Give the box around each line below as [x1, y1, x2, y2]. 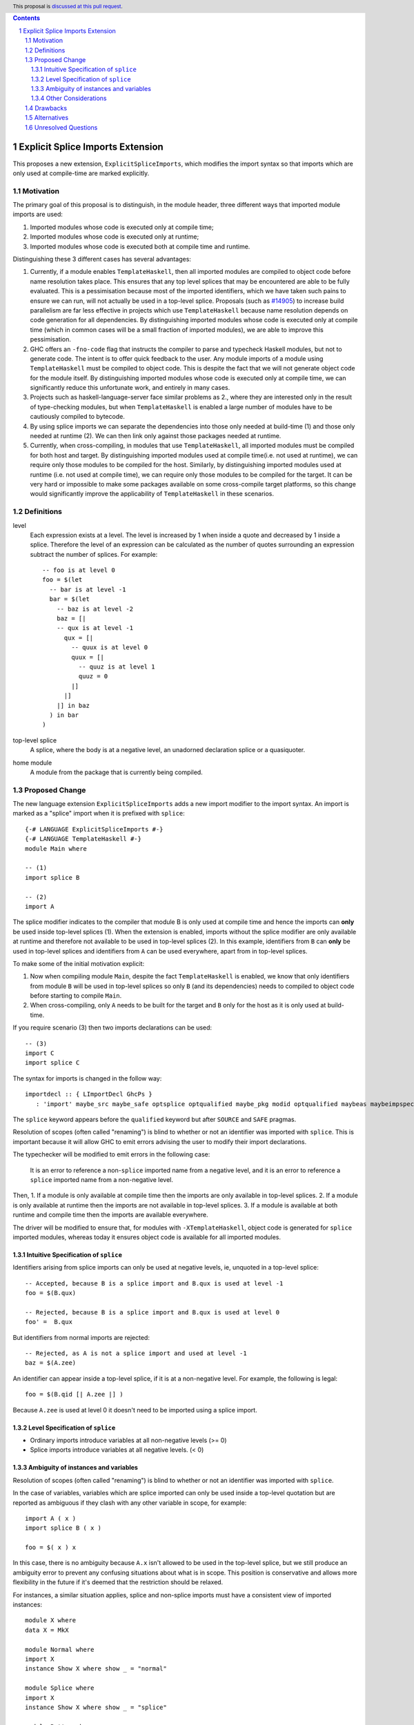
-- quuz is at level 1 [78, 663, 155, 671]
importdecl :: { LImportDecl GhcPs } [25, 1090, 153, 1098]
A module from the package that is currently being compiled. [30, 768, 203, 776]
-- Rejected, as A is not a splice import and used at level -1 [25, 1350, 248, 1357]
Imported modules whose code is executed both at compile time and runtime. [30, 242, 250, 250]
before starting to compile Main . [30, 992, 122, 1000]
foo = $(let [42, 576, 83, 584]
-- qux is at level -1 [56, 624, 134, 632]
